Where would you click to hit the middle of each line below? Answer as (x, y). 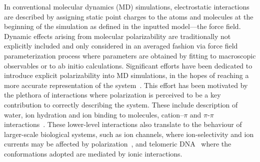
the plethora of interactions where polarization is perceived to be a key (112, 95)
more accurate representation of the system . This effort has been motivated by (126, 85)
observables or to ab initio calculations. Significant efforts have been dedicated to (128, 65)
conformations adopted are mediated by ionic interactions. (93, 153)
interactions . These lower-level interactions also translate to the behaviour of (123, 124)
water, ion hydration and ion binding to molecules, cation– (94, 114)
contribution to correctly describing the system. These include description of (121, 104)
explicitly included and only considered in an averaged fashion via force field (121, 46)
